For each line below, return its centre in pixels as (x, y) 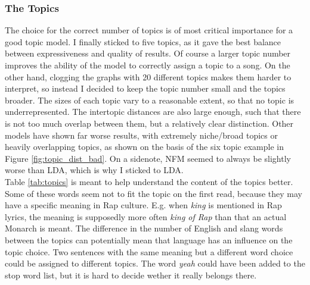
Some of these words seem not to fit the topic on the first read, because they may (154, 193)
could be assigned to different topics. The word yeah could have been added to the (155, 263)
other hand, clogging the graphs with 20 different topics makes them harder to (148, 76)
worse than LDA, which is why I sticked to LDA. (94, 170)
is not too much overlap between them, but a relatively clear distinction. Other (149, 123)
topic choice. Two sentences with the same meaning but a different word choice (149, 251)
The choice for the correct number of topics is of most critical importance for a (149, 30)
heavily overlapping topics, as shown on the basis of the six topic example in (144, 147)
